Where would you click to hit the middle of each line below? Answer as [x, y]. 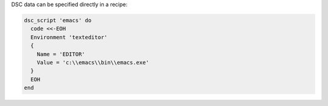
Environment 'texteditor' [69, 37]
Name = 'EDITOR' [61, 54]
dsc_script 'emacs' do [58, 20]
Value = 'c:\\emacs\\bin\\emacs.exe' [93, 62]
